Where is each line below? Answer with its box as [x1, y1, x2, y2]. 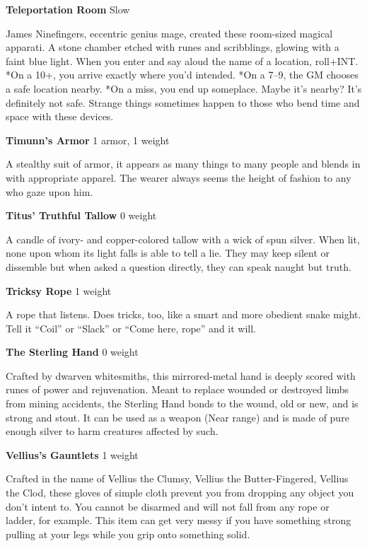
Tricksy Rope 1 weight [6, 283, 112, 298]
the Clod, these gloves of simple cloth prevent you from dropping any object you [6, 485, 354, 500]
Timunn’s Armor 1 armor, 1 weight [6, 132, 170, 147]
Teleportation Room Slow [6, 2, 130, 16]
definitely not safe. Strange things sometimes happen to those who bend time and [6, 95, 360, 110]
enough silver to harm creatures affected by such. [6, 424, 219, 438]
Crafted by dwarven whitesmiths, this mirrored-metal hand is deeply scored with [6, 368, 356, 383]
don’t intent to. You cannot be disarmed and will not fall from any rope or [6, 499, 330, 513]
